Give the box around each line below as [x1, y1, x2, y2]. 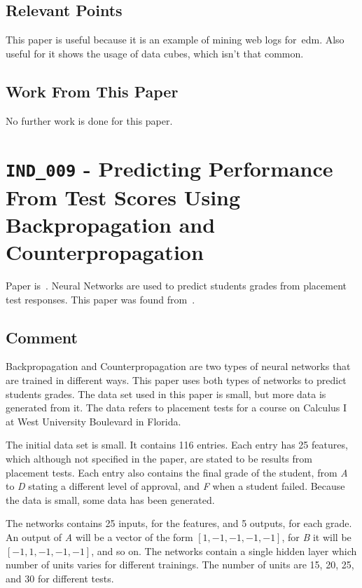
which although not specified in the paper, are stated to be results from [6, 451, 312, 465]
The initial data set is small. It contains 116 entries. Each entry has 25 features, [6, 437, 348, 452]
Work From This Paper [6, 80, 179, 102]
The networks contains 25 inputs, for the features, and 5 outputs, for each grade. [6, 516, 352, 531]
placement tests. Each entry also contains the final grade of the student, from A [6, 465, 348, 479]
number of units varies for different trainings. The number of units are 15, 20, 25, [6, 557, 354, 572]
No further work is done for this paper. [6, 113, 173, 128]
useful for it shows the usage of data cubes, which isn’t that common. [6, 46, 304, 60]
